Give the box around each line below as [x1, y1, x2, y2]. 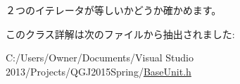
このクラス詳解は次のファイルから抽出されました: [6, 26, 235, 41]
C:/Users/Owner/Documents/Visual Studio [6, 50, 194, 65]
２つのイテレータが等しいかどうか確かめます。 [6, 3, 222, 17]
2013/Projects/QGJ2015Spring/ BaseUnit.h [6, 64, 191, 78]
